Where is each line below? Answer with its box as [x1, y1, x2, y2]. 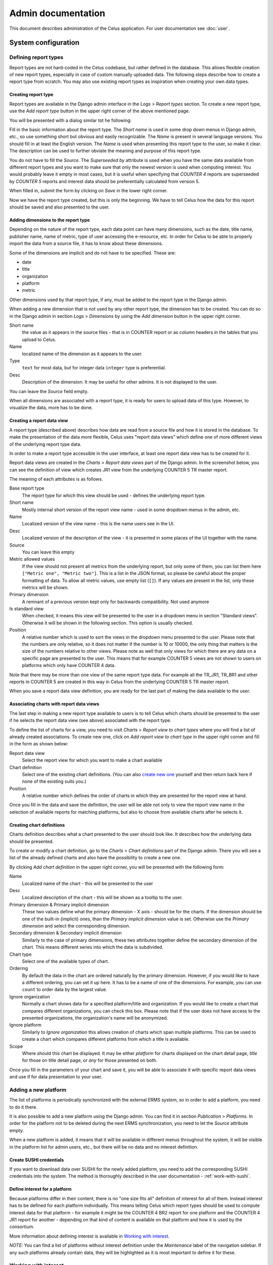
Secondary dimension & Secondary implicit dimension [9, 930, 122, 936]
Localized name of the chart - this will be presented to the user [22, 880, 154, 887]
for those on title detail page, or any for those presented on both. [22, 1058, 158, 1064]
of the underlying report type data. [9, 441, 82, 447]
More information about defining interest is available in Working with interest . [9, 1233, 170, 1239]
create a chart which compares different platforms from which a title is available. [22, 1036, 190, 1042]
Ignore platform [9, 1022, 42, 1028]
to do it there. [9, 1104, 37, 1110]
